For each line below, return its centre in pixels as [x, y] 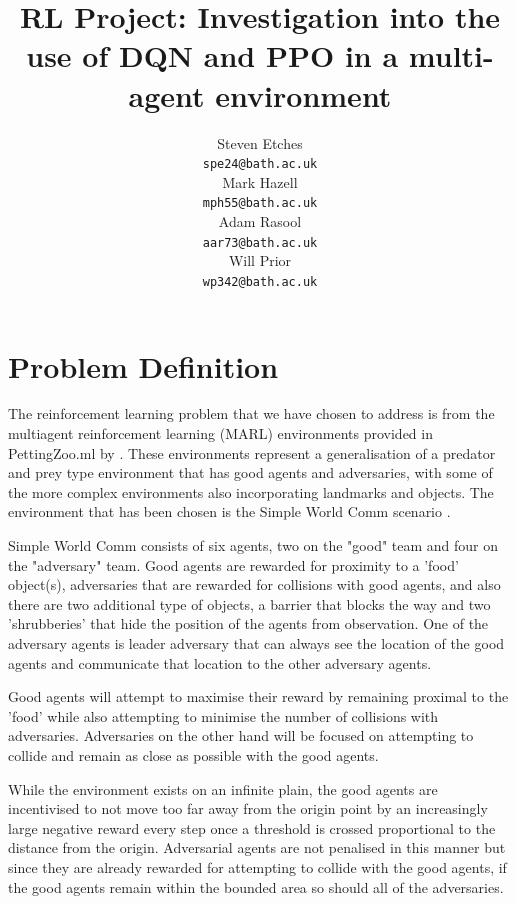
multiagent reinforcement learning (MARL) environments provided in [220, 433]
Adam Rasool [260, 221]
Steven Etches [260, 142]
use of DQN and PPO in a [212, 55]
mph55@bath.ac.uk [260, 203]
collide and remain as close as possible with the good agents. [193, 754]
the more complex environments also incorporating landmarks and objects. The [251, 491]
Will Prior [260, 260]
